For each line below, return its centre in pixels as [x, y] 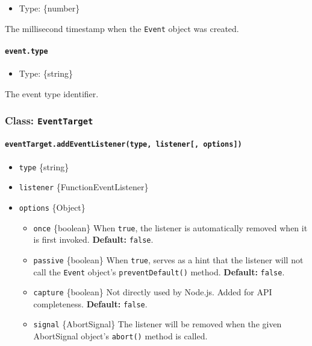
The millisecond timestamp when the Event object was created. [122, 28]
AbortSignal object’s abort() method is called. [120, 336]
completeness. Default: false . [90, 303]
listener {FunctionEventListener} [84, 187]
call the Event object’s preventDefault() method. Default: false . [159, 271]
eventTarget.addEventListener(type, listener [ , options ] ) [123, 145]
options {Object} [52, 207]
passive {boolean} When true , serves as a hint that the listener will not [168, 259]
